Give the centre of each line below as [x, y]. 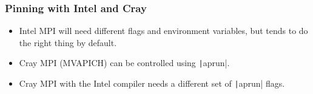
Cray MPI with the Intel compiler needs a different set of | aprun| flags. [152, 83]
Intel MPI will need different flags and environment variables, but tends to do [163, 31]
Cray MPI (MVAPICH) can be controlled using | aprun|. [124, 63]
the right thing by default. [68, 42]
